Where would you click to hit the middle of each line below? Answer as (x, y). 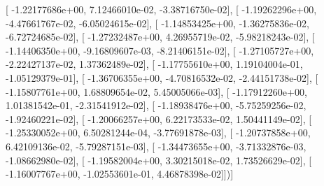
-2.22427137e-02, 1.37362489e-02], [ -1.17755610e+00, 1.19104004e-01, (154, 64)
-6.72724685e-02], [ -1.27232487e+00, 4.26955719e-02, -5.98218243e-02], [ (160, 37)
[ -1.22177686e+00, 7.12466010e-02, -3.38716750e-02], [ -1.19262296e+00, (161, 9)
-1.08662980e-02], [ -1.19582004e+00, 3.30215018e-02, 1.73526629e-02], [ (159, 160)
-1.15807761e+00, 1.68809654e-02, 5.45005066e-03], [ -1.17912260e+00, (156, 91)
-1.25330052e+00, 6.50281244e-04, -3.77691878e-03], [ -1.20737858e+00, (158, 133)
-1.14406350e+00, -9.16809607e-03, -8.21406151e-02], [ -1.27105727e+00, (160, 50)
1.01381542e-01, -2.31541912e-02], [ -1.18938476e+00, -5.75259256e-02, (156, 105)
